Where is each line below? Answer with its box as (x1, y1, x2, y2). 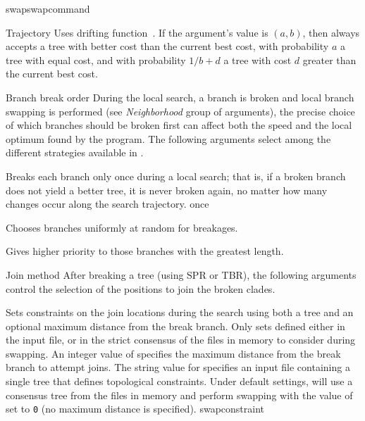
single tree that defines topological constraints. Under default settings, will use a (6, 374, 353, 389)
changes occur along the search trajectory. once (6, 196, 209, 211)
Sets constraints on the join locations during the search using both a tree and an (6, 305, 354, 320)
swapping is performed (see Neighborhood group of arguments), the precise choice (6, 103, 355, 118)
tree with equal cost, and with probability (6, 52, 186, 67)
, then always (302, 25, 360, 39)
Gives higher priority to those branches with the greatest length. (6, 244, 284, 258)
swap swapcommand (6, 1, 90, 15)
